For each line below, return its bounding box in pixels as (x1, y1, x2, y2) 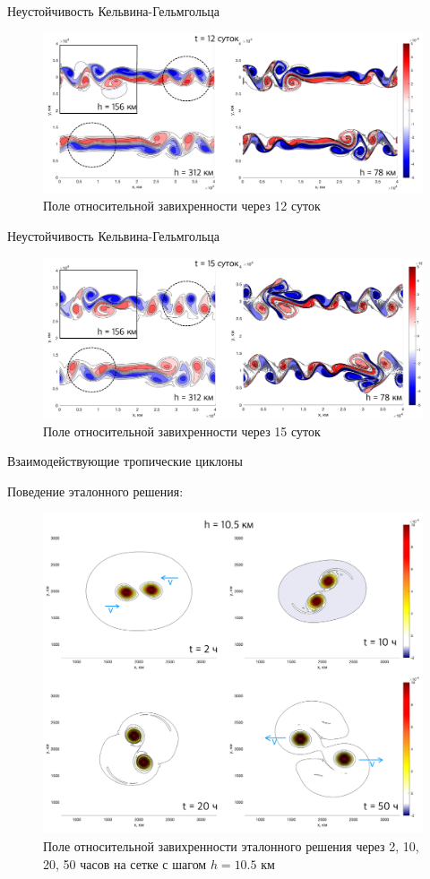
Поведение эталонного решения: (7, 481, 184, 500)
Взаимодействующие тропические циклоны (7, 452, 243, 470)
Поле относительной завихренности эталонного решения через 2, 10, (43, 837, 419, 856)
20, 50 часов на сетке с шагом (43, 854, 207, 873)
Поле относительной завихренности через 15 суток (43, 421, 321, 440)
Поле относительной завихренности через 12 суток (43, 196, 321, 215)
